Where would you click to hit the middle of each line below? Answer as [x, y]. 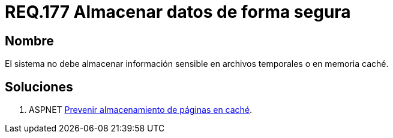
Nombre [29, 41]
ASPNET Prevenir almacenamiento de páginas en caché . [141, 110]
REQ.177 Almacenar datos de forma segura [178, 12]
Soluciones [39, 87]
